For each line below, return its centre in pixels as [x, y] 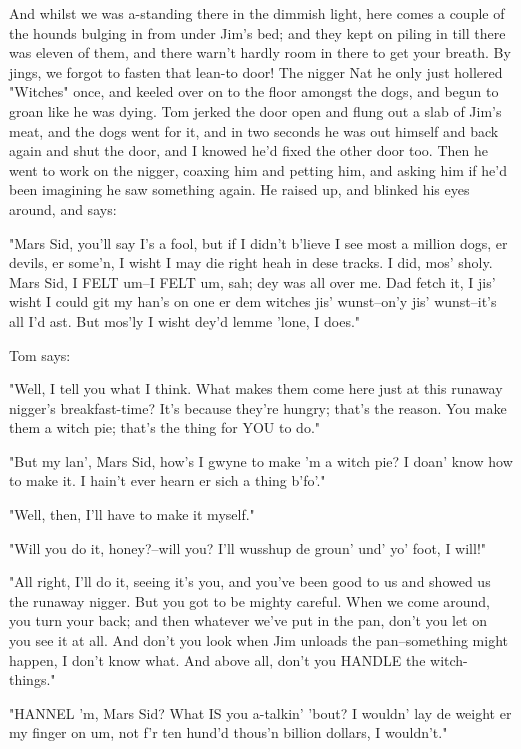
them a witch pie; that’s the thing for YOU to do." [165, 427]
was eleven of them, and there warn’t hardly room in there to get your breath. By [260, 52]
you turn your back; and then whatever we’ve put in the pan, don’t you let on [248, 620]
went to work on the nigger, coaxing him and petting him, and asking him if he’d [258, 169]
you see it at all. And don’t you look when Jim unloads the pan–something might [258, 640]
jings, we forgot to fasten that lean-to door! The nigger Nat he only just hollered [256, 71]
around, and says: [63, 208]
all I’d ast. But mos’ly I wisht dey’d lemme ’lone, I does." [185, 320]
